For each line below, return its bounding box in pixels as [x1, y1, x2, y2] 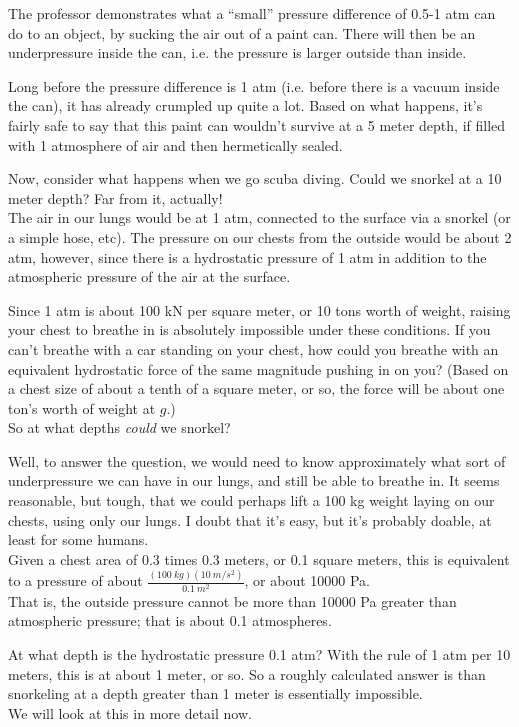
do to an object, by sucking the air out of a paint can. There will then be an [8, 22, 476, 43]
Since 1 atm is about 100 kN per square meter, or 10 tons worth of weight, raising [8, 299, 511, 320]
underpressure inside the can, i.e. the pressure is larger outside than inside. [8, 42, 467, 63]
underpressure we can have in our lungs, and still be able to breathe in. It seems [8, 470, 500, 491]
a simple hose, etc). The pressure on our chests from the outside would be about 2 [8, 226, 512, 247]
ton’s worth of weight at [8, 397, 156, 418]
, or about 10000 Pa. [244, 570, 370, 591]
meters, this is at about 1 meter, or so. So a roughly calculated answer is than [8, 663, 486, 684]
